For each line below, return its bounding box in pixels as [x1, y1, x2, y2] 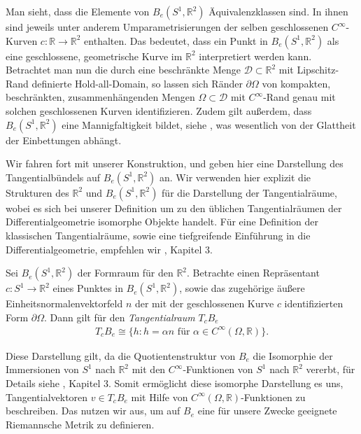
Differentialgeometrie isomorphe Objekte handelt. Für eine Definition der [6, 214, 319, 229]
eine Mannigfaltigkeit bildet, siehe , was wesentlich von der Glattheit [62, 117, 356, 132]
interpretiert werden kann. [199, 48, 312, 63]
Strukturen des [6, 185, 69, 199]
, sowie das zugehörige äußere [179, 281, 305, 295]
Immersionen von [6, 362, 79, 377]
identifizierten [284, 296, 344, 311]
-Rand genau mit [263, 90, 336, 104]
